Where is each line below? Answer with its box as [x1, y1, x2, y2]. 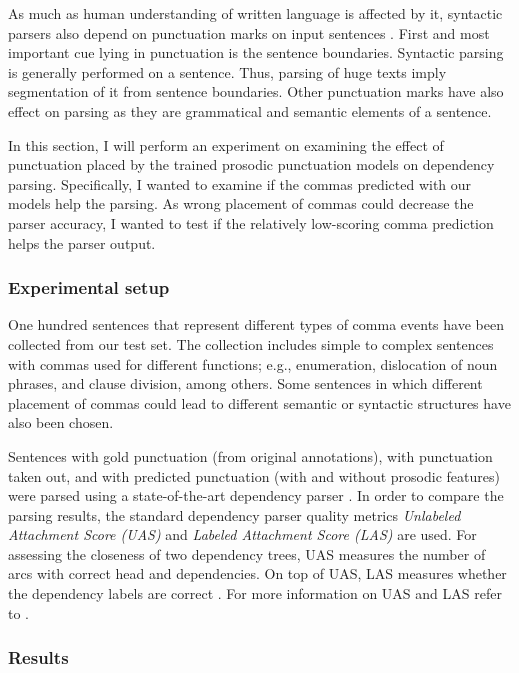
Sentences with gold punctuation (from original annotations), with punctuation [8, 445, 493, 466]
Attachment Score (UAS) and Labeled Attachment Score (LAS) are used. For [8, 524, 477, 545]
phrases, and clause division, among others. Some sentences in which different [8, 373, 483, 394]
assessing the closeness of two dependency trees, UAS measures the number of [8, 543, 486, 564]
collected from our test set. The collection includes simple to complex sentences [8, 333, 494, 354]
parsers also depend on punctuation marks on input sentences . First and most [8, 22, 490, 43]
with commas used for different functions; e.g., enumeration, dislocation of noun [8, 353, 498, 374]
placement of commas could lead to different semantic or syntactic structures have [8, 392, 511, 413]
